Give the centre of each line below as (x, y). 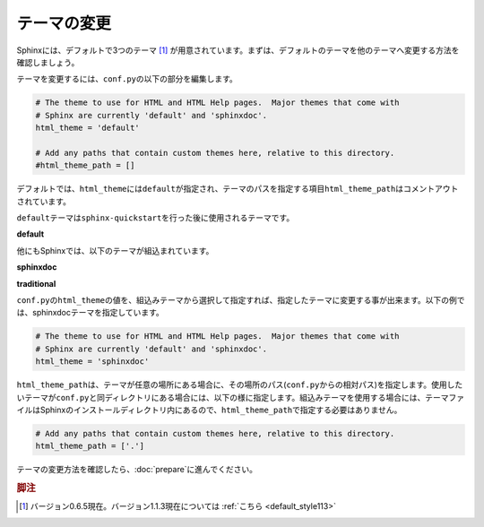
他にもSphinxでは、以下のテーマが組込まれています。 (115, 250)
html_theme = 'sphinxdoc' (92, 362)
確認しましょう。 (48, 62)
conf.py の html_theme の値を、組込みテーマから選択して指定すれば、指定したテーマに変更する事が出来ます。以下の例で (241, 299)
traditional (36, 283)
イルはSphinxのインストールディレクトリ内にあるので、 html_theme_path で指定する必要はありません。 (209, 410)
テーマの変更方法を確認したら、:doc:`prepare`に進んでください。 (137, 470)
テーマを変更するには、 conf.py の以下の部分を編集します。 (127, 79)
